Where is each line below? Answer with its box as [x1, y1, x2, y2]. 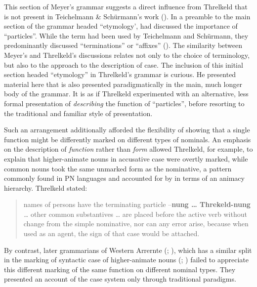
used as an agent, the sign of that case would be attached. [23, 228, 200, 239]
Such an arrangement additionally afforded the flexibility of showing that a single [4, 124, 250, 135]
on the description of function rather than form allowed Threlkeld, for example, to [4, 144, 253, 154]
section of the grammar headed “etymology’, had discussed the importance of [4, 21, 238, 31]
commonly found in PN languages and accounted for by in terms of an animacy [4, 173, 245, 183]
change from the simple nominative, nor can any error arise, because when [23, 218, 249, 229]
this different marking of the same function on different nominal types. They [4, 264, 236, 274]
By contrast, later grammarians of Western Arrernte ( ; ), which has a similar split [4, 245, 252, 255]
